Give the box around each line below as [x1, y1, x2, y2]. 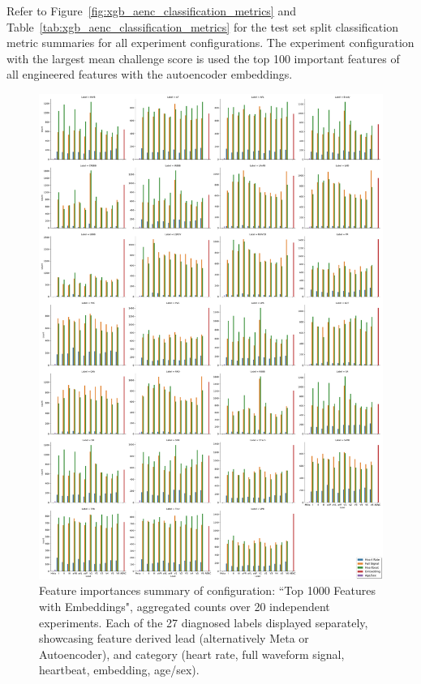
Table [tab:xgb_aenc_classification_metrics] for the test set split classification [6, 18, 398, 35]
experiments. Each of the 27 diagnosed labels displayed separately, [39, 613, 368, 631]
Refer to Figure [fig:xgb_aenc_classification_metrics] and [6, 2, 296, 19]
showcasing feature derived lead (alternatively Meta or [39, 630, 309, 647]
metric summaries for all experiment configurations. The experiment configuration [6, 34, 415, 51]
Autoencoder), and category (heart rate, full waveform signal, [39, 645, 345, 662]
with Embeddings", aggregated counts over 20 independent [39, 598, 330, 615]
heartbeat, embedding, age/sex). [39, 661, 200, 678]
